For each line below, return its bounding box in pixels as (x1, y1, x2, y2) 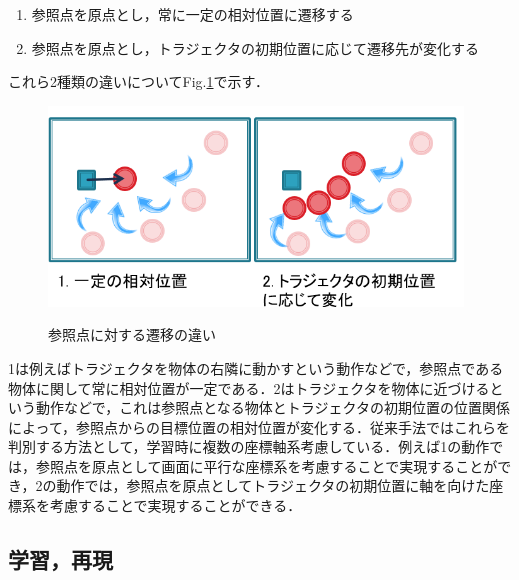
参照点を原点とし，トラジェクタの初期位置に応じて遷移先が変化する (31, 37, 479, 58)
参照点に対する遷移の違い (48, 324, 216, 345)
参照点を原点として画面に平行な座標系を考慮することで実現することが (35, 455, 498, 476)
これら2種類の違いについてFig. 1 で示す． (8, 71, 269, 92)
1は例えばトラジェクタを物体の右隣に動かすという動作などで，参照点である (8, 357, 504, 378)
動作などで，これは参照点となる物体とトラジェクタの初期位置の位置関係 (35, 397, 510, 418)
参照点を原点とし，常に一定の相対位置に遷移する (31, 4, 354, 24)
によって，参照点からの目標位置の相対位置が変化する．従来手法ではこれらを (8, 416, 510, 437)
